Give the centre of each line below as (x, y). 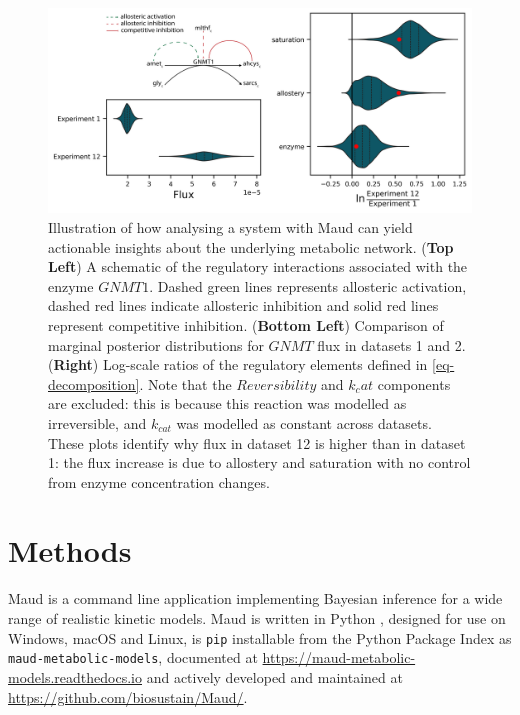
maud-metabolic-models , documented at (133, 657)
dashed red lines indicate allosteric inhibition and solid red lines (243, 305)
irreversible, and (97, 422)
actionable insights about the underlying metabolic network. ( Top (251, 246)
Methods (70, 550)
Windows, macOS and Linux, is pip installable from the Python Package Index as (260, 637)
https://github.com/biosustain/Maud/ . (128, 696)
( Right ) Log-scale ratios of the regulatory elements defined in (238, 364)
